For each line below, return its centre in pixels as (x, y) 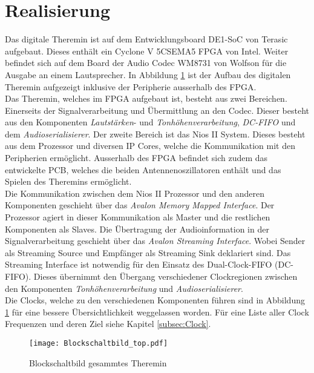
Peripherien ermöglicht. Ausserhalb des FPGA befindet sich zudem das (136, 158)
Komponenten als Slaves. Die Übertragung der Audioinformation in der (137, 229)
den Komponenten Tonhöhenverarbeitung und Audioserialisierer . (124, 288)
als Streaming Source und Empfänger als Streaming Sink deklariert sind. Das (148, 252)
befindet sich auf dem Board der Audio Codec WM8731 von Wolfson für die (146, 63)
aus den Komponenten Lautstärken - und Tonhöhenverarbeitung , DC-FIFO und (150, 122)
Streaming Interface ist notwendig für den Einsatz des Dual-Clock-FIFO (139, 264)
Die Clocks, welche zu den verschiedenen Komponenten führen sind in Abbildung (155, 300)
